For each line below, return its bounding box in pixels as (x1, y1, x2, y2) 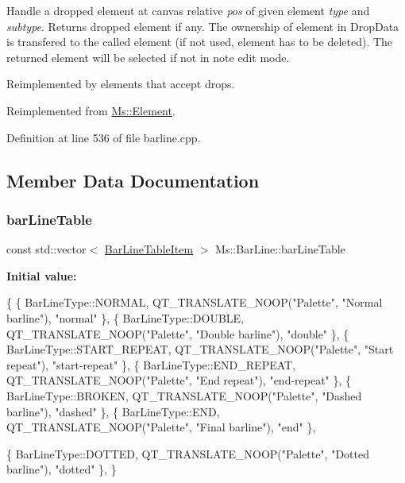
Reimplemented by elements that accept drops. (6, 75, 235, 92)
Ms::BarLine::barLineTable (215, 241, 345, 257)
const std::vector (6, 241, 87, 257)
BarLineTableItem (104, 241, 194, 257)
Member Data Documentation (6, 168, 260, 192)
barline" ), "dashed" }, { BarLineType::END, (6, 403, 220, 419)
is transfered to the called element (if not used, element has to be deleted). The (6, 33, 393, 50)
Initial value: (6, 267, 77, 284)
